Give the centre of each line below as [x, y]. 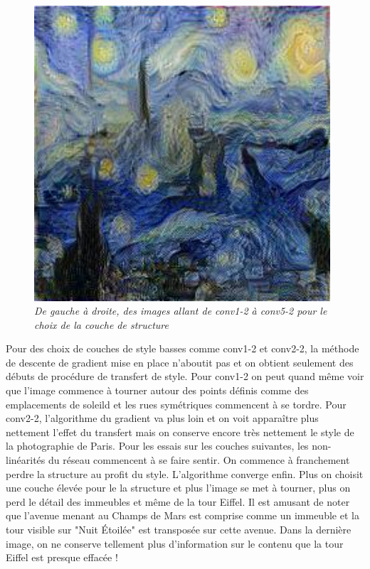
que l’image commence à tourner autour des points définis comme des [157, 390]
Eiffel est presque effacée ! [62, 557]
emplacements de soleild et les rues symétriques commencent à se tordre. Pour [176, 404]
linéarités [26, 460]
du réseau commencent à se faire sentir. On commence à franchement [199, 460]
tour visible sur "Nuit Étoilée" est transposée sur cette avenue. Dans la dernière [179, 530]
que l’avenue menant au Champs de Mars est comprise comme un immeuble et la [183, 515]
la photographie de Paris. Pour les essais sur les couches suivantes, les [157, 446]
